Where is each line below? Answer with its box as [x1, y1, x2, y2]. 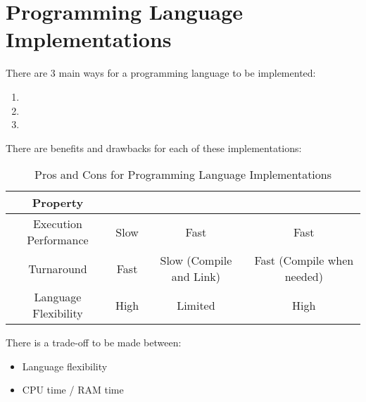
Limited [177, 296, 215, 313]
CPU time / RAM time [22, 382, 124, 397]
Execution [32, 215, 82, 232]
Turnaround [28, 260, 87, 277]
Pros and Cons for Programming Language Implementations [34, 166, 332, 183]
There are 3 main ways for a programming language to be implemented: [6, 65, 316, 80]
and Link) [171, 268, 220, 285]
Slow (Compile [160, 252, 232, 269]
